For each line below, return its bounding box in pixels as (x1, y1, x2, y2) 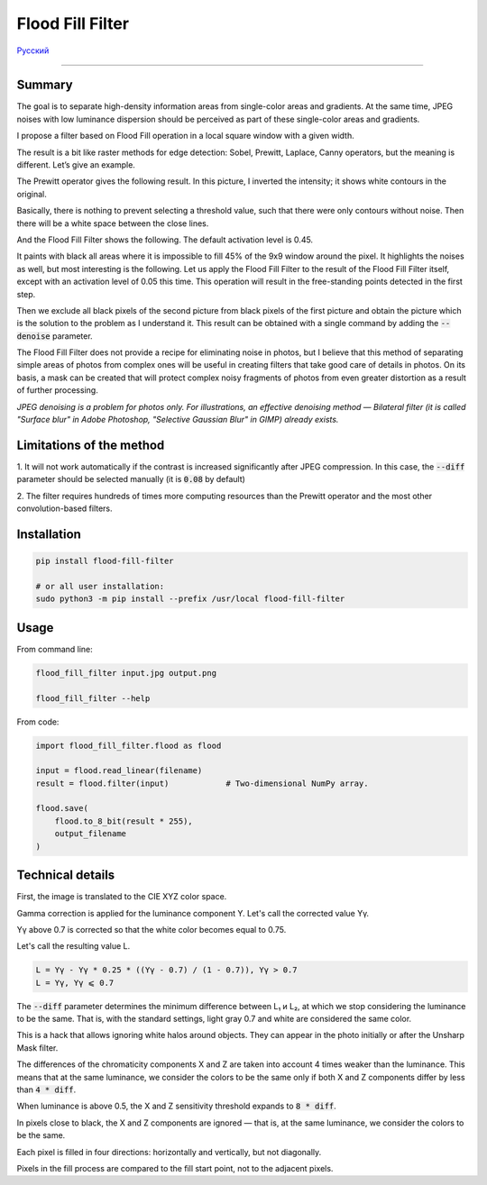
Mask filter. (16, 1042, 59, 1053)
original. (16, 188, 47, 199)
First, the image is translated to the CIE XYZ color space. (16, 891, 227, 902)
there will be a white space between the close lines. (16, 217, 209, 229)
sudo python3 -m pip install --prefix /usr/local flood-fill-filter (35, 594, 345, 604)
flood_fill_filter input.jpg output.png (35, 668, 216, 678)
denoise (16, 331, 51, 342)
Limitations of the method (16, 437, 165, 452)
